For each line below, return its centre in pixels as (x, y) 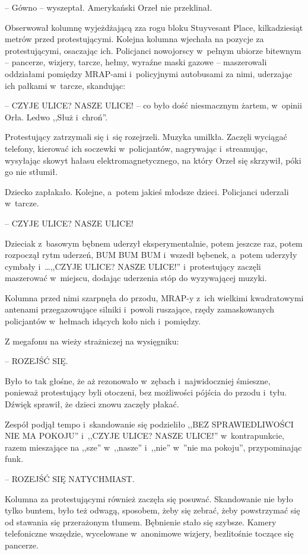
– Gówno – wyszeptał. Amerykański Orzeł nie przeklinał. (109, 7)
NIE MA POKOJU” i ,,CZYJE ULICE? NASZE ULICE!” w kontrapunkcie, (145, 436)
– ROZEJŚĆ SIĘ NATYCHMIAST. (70, 479)
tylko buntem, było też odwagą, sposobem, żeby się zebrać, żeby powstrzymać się (153, 510)
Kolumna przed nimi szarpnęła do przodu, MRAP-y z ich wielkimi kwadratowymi (154, 297)
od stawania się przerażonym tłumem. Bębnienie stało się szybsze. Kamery (141, 521)
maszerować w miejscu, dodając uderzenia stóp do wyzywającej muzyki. (136, 278)
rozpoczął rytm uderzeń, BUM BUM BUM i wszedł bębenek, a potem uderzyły (151, 255)
